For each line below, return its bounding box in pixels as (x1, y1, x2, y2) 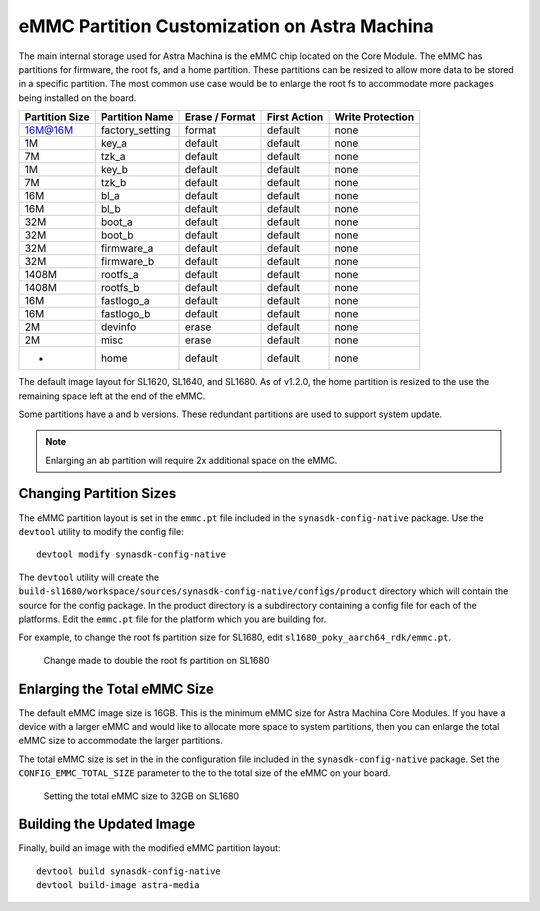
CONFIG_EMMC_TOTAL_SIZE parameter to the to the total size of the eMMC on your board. (18, 767, 391, 779)
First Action (266, 110, 324, 124)
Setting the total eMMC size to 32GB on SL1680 (43, 790, 240, 802)
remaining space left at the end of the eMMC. (18, 390, 206, 402)
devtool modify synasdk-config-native (36, 549, 227, 560)
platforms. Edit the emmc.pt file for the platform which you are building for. (18, 613, 327, 625)
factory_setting (100, 123, 171, 137)
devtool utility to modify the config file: (18, 525, 184, 537)
